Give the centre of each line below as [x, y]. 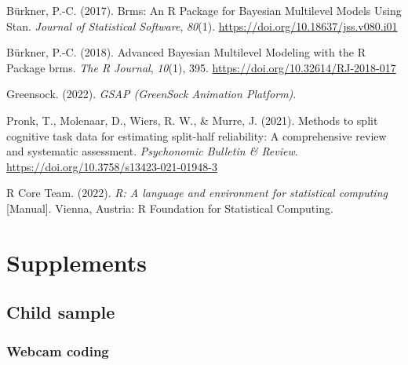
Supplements [77, 262]
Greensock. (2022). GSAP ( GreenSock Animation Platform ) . [151, 94]
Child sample [61, 312]
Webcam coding [58, 350]
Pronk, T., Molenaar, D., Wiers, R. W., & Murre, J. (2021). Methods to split [192, 120]
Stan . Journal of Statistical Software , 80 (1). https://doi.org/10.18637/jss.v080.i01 [202, 26]
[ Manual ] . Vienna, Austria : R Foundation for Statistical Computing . [170, 208]
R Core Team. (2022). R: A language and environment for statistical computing [197, 193]
